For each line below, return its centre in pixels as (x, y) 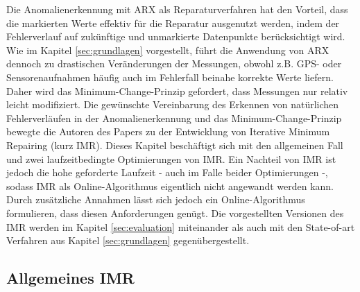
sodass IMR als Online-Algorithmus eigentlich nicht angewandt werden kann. (170, 186)
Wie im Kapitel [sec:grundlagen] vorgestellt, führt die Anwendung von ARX (168, 50)
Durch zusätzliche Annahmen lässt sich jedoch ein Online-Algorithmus (156, 199)
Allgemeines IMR (70, 278)
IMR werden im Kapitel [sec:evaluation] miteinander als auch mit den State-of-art (181, 226)
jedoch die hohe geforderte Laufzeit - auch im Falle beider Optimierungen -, (167, 172)
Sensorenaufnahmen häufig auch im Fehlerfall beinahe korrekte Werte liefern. (170, 77)
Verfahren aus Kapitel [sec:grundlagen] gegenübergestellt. (128, 240)
